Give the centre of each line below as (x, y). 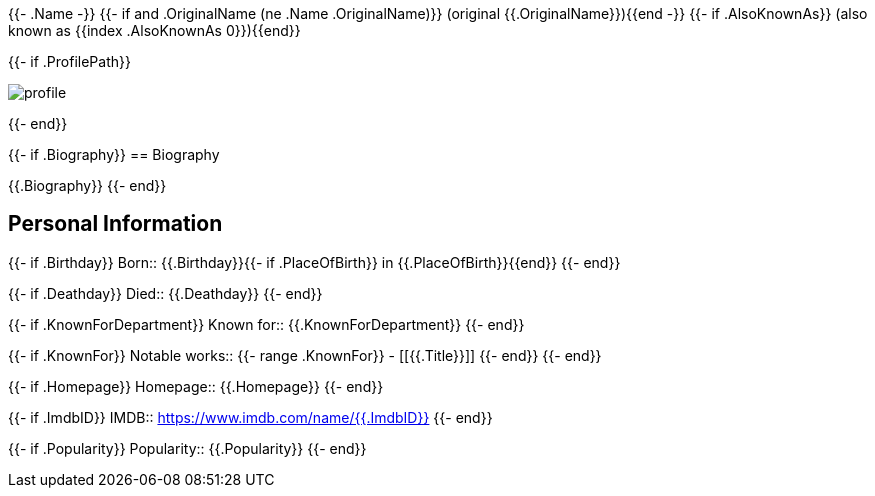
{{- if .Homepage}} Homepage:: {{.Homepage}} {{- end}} (196, 386)
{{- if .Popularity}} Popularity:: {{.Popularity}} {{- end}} (187, 448)
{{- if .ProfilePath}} (69, 61)
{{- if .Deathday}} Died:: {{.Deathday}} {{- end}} (165, 293)
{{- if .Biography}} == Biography (114, 154)
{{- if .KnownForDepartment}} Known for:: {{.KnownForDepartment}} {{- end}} (266, 324)
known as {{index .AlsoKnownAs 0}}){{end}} (154, 30)
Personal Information (115, 224)
